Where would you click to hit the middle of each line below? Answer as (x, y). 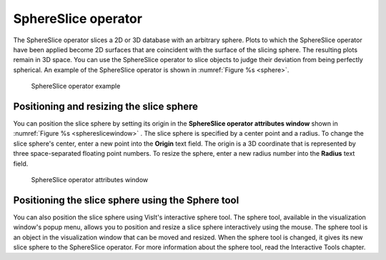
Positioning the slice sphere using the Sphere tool (126, 200)
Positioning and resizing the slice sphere (106, 106)
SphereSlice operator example (76, 86)
